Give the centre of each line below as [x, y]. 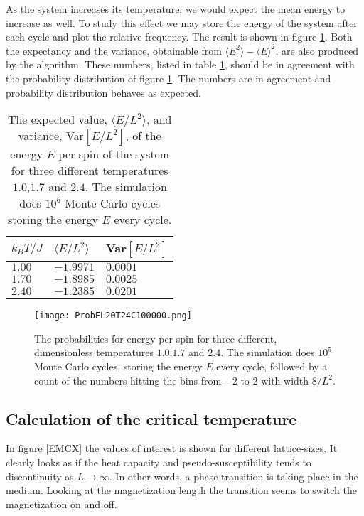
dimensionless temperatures [94, 352]
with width [285, 380]
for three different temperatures [90, 171]
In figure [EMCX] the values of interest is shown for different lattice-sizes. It [172, 448]
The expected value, [57, 119]
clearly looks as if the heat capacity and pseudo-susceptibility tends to [159, 462]
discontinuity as [40, 476]
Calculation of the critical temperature [151, 418]
